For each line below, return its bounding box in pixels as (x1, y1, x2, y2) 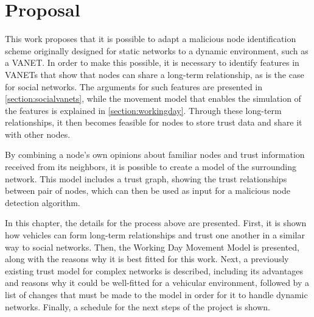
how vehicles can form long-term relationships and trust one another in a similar (5, 229, 305, 241)
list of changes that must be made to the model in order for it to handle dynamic (5, 288, 308, 301)
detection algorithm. (5, 196, 80, 208)
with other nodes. (5, 127, 71, 140)
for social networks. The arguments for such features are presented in (5, 80, 263, 93)
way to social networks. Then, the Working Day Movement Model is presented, (5, 240, 299, 253)
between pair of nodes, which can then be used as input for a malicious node (5, 184, 290, 197)
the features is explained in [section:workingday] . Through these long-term (5, 104, 282, 116)
